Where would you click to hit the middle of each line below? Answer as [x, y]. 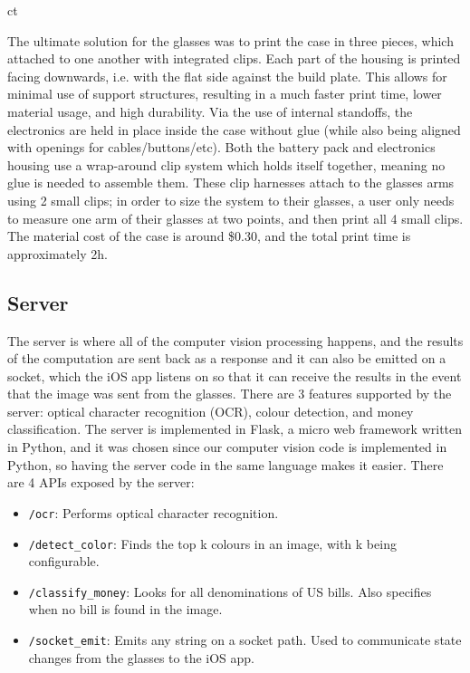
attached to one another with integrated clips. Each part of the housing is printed [234, 58]
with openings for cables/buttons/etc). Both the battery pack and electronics [221, 147]
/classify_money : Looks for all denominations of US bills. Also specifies [230, 591]
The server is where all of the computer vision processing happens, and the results [235, 340]
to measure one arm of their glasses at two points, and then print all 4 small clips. [235, 218]
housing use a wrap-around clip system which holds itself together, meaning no [226, 164]
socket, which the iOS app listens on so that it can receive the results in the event [235, 375]
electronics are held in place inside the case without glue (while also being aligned [234, 129]
